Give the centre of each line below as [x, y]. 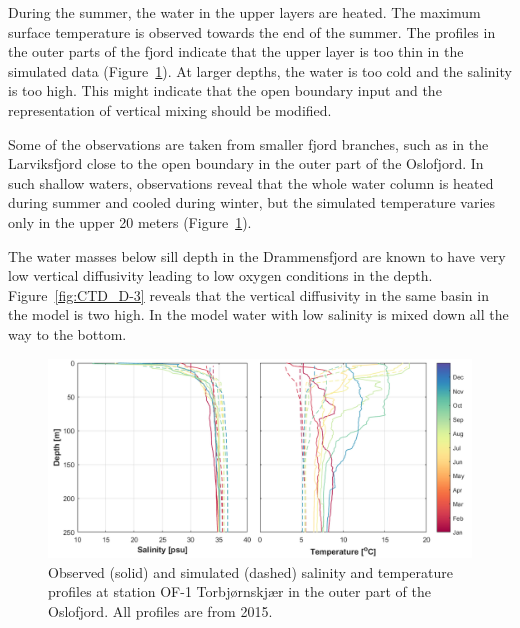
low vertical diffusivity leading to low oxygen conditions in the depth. [220, 275]
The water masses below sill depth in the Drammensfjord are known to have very [257, 255]
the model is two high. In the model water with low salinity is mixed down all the [258, 314]
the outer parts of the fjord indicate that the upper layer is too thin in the [236, 51]
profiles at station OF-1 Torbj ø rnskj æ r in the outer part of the [239, 591]
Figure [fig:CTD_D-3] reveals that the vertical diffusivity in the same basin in [248, 294]
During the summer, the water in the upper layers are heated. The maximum [244, 12]
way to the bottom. [67, 333]
